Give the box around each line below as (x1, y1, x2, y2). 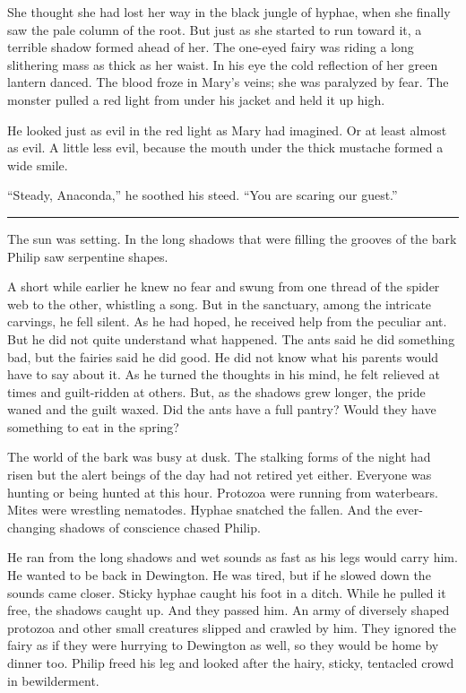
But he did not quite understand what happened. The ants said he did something (7, 329, 455, 348)
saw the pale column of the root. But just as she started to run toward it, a (7, 20, 422, 39)
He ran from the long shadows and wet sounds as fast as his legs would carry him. (7, 548, 458, 567)
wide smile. (7, 155, 68, 174)
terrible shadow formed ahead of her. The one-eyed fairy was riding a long (7, 38, 414, 56)
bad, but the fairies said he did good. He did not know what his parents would (7, 347, 439, 366)
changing (7, 517, 56, 536)
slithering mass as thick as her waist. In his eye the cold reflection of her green (7, 55, 438, 74)
